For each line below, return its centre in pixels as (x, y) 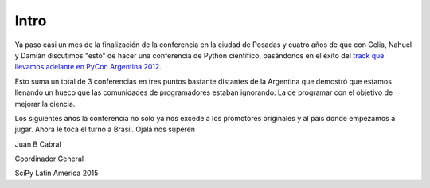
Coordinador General (49, 159)
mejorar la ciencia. (45, 104)
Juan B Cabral (38, 144)
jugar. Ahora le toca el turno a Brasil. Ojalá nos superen (105, 129)
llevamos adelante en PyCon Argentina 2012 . (88, 67)
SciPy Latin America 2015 (57, 173)
